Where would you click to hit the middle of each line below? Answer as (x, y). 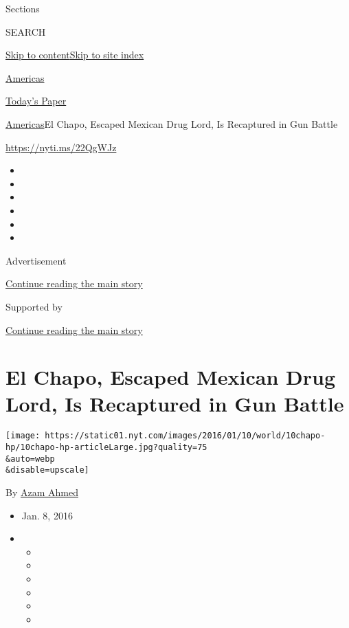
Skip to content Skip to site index (75, 55)
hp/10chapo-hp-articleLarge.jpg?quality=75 (106, 448)
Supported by (34, 306)
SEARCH (26, 31)
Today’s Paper (36, 101)
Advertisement (36, 260)
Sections (23, 8)
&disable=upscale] (47, 470)
